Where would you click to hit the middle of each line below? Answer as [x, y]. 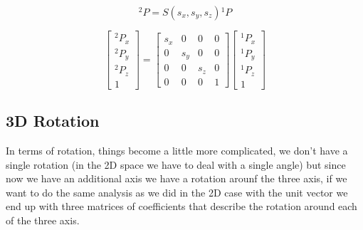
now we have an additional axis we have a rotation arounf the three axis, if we [177, 178]
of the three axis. [43, 220]
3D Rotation [53, 121]
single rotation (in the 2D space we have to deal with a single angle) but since [176, 164]
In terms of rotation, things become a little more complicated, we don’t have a [177, 150]
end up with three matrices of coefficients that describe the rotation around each [181, 206]
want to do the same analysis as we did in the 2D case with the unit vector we [177, 192]
